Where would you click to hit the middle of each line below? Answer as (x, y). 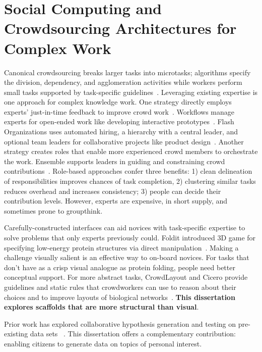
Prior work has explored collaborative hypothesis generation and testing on (120, 323)
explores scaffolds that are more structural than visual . (102, 307)
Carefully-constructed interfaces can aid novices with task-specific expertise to (125, 228)
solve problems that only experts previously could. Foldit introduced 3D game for (130, 237)
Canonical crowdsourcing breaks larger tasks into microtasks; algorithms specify (127, 72)
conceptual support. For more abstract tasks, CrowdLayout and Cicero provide (126, 277)
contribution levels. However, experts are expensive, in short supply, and (116, 201)
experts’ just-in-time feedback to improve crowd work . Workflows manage (119, 111)
